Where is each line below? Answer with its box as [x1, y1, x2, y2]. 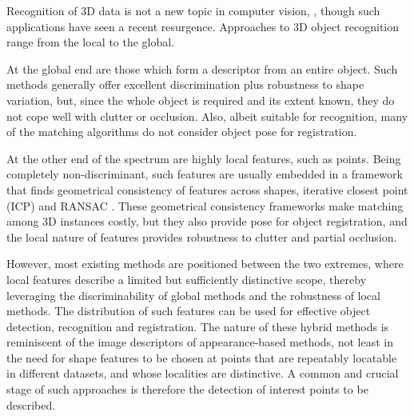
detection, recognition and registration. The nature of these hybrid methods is [6, 318, 389, 334]
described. [6, 396, 56, 413]
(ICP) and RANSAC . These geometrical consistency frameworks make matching [6, 197, 404, 214]
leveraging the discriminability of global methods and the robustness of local [6, 286, 380, 303]
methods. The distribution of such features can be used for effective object [6, 302, 371, 319]
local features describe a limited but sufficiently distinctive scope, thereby [6, 270, 367, 287]
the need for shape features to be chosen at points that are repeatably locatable [6, 349, 397, 366]
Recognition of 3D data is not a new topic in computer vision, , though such [6, 2, 380, 18]
